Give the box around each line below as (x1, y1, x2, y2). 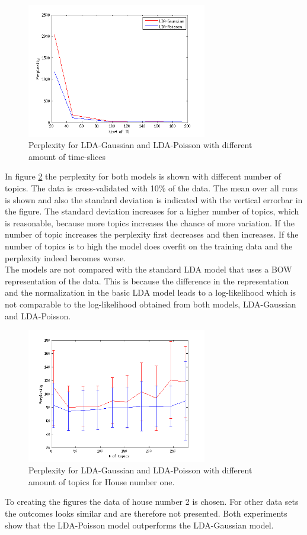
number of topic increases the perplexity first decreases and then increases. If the (5, 228, 299, 241)
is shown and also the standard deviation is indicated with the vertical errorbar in (5, 193, 303, 206)
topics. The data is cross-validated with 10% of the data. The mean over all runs (5, 181, 298, 194)
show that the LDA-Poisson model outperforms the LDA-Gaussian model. (5, 518, 274, 531)
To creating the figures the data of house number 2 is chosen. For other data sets (5, 495, 299, 508)
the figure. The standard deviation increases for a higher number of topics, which (5, 205, 299, 217)
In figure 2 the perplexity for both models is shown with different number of (5, 170, 281, 182)
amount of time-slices (28, 150, 106, 162)
